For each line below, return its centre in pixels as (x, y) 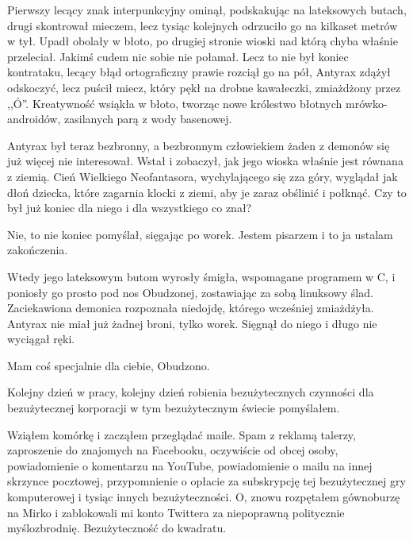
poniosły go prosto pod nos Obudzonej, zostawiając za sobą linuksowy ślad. (190, 292)
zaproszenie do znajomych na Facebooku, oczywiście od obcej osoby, (173, 450)
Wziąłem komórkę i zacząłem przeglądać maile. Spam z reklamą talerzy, (182, 434)
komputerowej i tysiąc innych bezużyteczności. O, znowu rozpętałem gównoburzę (204, 497)
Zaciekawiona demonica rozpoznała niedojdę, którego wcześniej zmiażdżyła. (191, 308)
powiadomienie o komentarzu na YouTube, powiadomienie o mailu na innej (190, 465)
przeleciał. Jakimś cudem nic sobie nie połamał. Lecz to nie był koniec (178, 56)
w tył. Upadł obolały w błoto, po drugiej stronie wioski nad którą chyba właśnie (203, 41)
